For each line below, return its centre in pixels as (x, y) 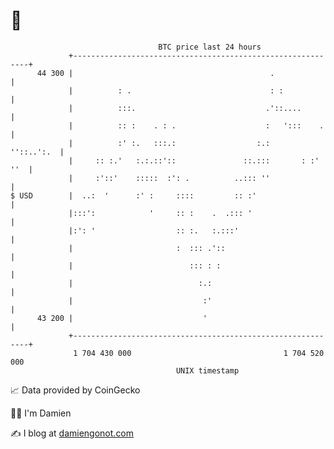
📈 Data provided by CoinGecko (75, 390)
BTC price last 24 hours (210, 47)
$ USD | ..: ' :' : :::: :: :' (133, 195)
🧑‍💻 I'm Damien (41, 413)
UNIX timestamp (207, 370)
